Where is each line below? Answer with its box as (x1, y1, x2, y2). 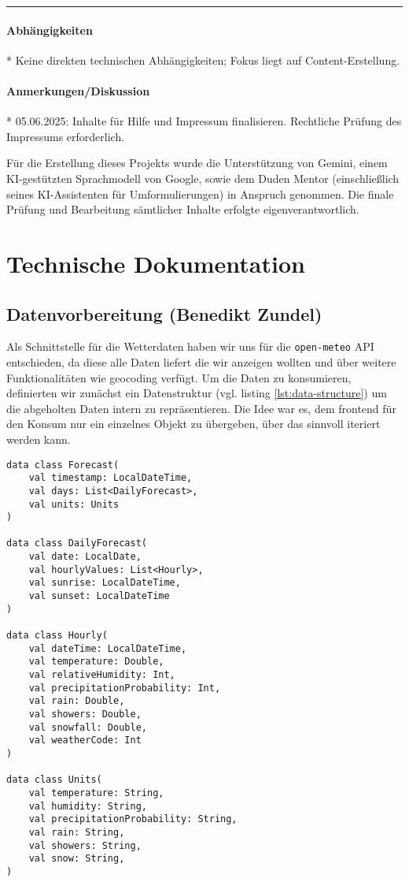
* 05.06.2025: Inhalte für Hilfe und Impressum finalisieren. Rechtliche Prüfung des (6, 113, 402, 129)
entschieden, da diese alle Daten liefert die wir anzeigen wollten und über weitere (6, 353, 396, 370)
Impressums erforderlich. (6, 128, 125, 144)
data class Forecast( (6, 459, 120, 471)
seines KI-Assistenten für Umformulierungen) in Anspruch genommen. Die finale (6, 185, 394, 202)
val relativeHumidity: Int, (28, 669, 175, 681)
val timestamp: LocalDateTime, (28, 472, 193, 484)
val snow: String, (28, 853, 125, 865)
